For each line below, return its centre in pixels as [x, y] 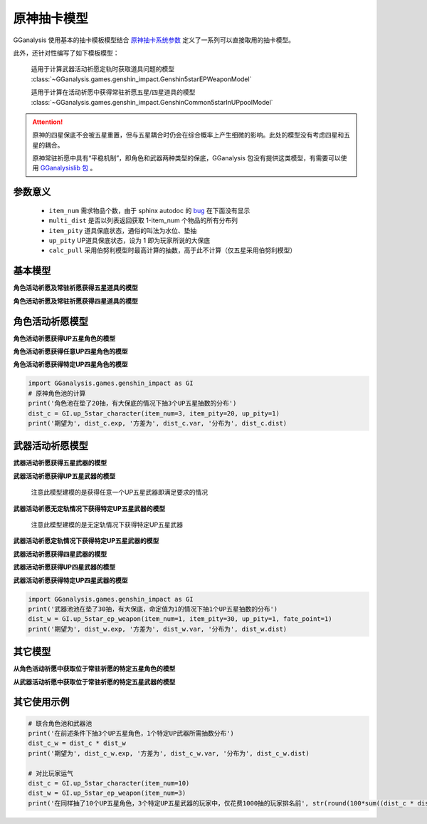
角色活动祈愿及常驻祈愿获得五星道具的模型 [75, 288]
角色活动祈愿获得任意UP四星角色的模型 [70, 351]
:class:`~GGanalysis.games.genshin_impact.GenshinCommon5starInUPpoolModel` [152, 102]
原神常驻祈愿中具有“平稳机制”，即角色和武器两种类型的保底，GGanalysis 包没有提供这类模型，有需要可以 [186, 158]
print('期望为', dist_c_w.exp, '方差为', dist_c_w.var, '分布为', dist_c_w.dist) [169, 753]
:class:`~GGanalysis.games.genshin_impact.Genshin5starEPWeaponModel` [141, 79]
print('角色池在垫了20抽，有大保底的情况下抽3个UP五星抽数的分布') [132, 403]
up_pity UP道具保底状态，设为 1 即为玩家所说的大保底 [129, 241]
